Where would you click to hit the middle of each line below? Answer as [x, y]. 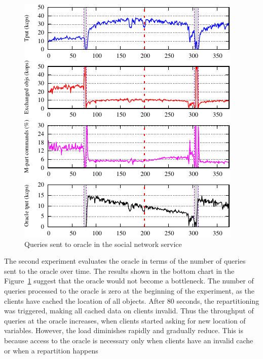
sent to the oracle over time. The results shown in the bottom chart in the [119, 271]
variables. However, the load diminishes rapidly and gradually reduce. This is [124, 330]
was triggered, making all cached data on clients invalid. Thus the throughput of [129, 311]
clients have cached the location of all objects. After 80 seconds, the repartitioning [132, 300]
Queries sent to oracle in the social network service [103, 244]
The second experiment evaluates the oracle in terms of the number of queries [125, 261]
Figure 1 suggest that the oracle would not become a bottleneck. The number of [129, 281]
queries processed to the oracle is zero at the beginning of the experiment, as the [129, 290]
